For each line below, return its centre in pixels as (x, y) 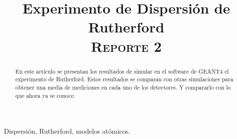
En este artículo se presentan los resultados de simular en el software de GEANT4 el (122, 71)
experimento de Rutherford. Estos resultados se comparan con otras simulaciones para (124, 79)
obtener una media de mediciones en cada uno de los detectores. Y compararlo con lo (123, 87)
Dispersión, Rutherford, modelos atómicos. (67, 131)
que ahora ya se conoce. (45, 95)
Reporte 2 (126, 46)
